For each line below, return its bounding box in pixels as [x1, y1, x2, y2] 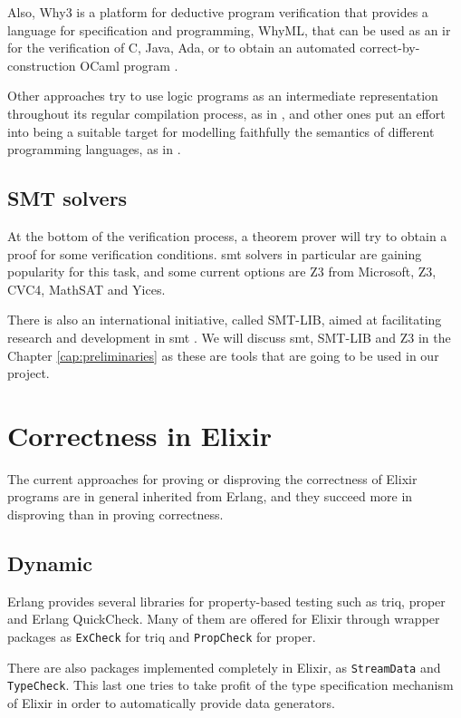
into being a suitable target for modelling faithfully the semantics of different [7, 121, 435, 141]
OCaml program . [80, 55, 178, 74]
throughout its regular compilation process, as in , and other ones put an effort [7, 103, 446, 122]
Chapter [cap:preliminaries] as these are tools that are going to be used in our [7, 345, 439, 364]
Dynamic [7, 549, 92, 577]
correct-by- [360, 38, 420, 57]
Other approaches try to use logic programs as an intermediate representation [7, 86, 438, 105]
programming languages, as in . [7, 140, 181, 159]
